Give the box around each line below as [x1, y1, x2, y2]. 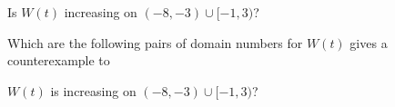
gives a [349, 33, 388, 52]
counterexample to [7, 51, 110, 70]
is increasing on [50, 81, 137, 100]
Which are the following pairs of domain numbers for [7, 33, 303, 52]
